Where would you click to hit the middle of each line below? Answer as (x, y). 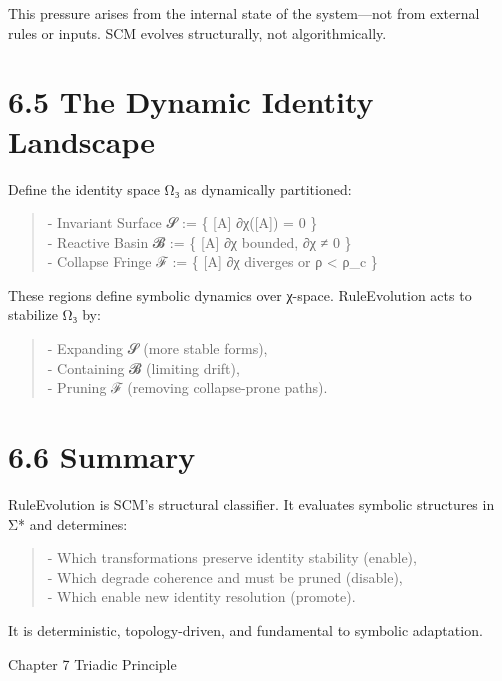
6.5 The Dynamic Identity (191, 101)
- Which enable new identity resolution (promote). (201, 596)
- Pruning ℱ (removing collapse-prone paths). (187, 387)
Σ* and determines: (68, 523)
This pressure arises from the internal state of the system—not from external (244, 13)
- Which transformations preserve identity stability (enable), (232, 557)
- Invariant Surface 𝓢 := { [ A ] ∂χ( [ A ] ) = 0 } (182, 222)
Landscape (82, 140)
